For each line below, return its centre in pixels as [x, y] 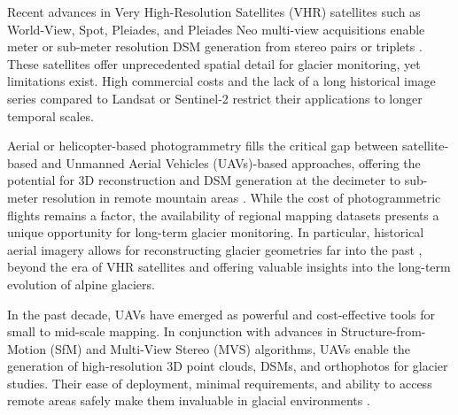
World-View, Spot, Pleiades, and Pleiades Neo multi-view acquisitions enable [216, 29]
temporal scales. [50, 115]
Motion [27, 348]
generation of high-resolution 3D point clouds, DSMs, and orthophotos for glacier [228, 366]
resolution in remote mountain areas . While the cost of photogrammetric [241, 197]
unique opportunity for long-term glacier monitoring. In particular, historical [216, 232]
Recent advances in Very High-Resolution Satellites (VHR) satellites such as [214, 12]
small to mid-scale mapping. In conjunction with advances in [172, 331]
